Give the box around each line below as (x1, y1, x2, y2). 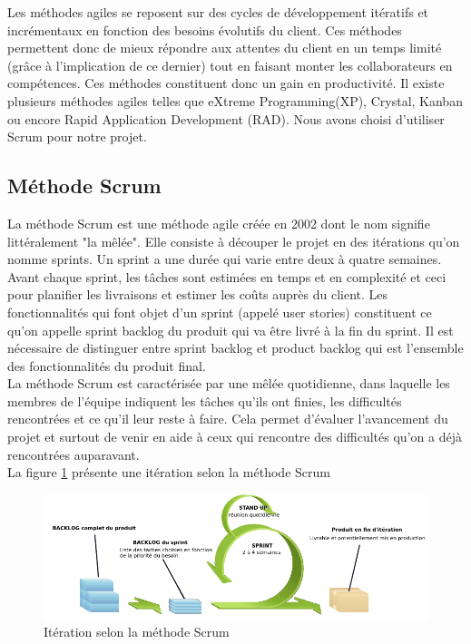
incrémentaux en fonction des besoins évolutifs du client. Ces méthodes (7, 20, 402, 39)
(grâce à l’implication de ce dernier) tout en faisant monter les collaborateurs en (7, 55, 453, 74)
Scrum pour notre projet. (7, 127, 147, 146)
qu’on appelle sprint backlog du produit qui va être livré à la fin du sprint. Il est (7, 320, 454, 339)
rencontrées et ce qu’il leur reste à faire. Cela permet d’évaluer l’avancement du (7, 409, 448, 428)
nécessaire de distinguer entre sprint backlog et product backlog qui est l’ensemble (7, 338, 464, 357)
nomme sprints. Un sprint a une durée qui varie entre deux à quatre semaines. (7, 249, 442, 268)
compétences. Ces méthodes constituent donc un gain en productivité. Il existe (7, 73, 445, 93)
